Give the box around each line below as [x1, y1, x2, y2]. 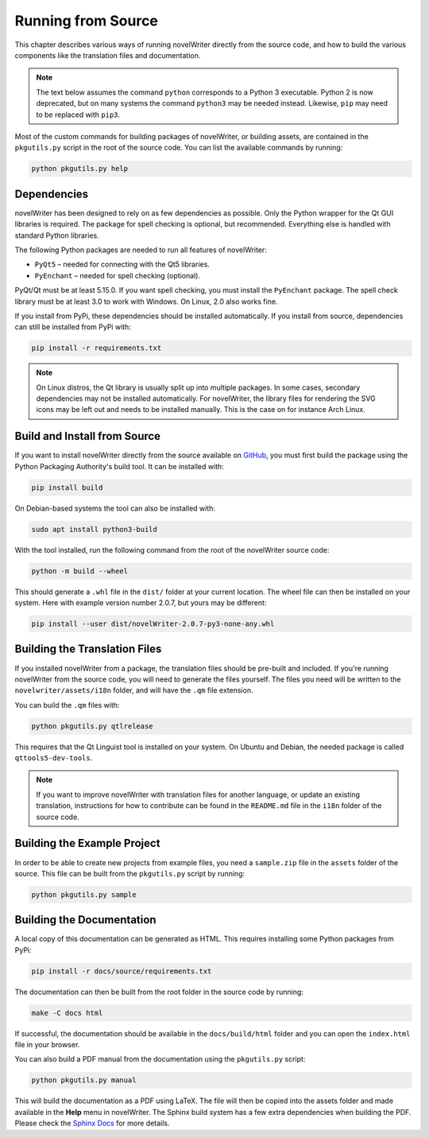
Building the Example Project [14, 837, 160, 850]
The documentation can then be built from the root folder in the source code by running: [14, 987, 303, 996]
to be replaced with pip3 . [36, 110, 121, 119]
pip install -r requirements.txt [31, 344, 162, 353]
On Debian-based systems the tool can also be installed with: [14, 503, 216, 513]
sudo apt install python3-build [31, 525, 158, 534]
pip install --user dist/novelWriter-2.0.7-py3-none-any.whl [31, 619, 275, 628]
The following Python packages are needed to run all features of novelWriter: [14, 245, 268, 254]
